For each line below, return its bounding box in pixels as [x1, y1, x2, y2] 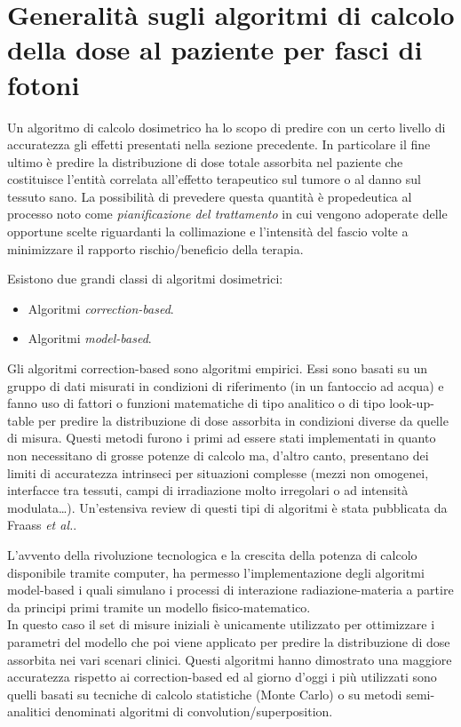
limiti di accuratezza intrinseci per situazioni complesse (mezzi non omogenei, [7, 463, 429, 482]
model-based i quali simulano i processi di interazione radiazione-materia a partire [7, 580, 454, 599]
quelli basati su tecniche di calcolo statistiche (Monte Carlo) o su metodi [7, 684, 402, 703]
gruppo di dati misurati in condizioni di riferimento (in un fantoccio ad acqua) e [7, 376, 444, 395]
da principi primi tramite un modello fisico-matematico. [7, 597, 311, 616]
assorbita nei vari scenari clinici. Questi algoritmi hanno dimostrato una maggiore [7, 650, 452, 668]
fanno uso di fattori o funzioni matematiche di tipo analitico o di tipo [7, 394, 385, 412]
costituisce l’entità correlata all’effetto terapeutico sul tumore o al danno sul [7, 170, 421, 188]
